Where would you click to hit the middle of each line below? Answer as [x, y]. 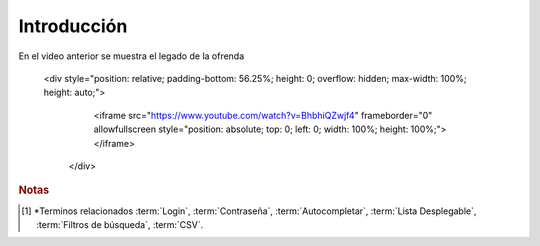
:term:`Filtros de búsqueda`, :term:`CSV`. [120, 224]
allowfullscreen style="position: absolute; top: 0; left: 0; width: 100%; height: [251, 129]
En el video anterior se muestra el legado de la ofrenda [131, 56]
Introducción [73, 26]
